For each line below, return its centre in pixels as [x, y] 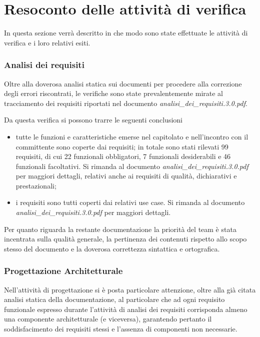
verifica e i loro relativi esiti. [47, 42]
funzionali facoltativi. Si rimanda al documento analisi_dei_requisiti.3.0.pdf [132, 166]
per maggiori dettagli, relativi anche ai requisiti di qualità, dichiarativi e [126, 176]
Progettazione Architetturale [63, 271]
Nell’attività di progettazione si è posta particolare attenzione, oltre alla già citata [130, 289]
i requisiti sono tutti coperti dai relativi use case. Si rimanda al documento [130, 202]
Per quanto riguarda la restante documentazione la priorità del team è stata [120, 229]
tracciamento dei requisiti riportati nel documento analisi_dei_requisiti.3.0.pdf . [126, 103]
